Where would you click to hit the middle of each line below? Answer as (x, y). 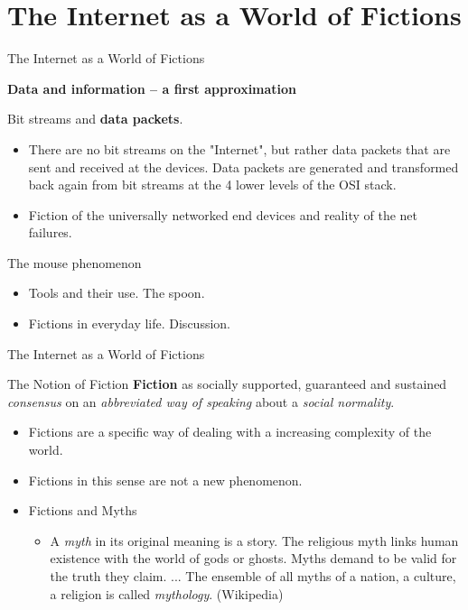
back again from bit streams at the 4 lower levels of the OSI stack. (212, 185)
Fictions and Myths (83, 510)
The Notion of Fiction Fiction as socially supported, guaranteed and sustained (227, 384)
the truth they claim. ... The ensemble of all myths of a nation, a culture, (253, 576)
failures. (50, 232)
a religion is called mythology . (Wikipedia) (167, 593)
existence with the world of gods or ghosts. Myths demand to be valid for (253, 558)
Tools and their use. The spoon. (117, 293)
